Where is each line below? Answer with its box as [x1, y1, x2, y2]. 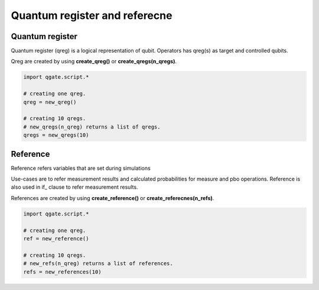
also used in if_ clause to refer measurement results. [11, 183, 138, 191]
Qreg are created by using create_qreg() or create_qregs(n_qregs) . [11, 58, 177, 65]
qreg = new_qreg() [23, 98, 77, 105]
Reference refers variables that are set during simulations [11, 165, 151, 172]
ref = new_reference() [23, 236, 89, 242]
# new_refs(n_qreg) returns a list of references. [23, 260, 174, 267]
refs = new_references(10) [23, 268, 102, 275]
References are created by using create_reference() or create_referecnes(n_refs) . [11, 194, 214, 201]
